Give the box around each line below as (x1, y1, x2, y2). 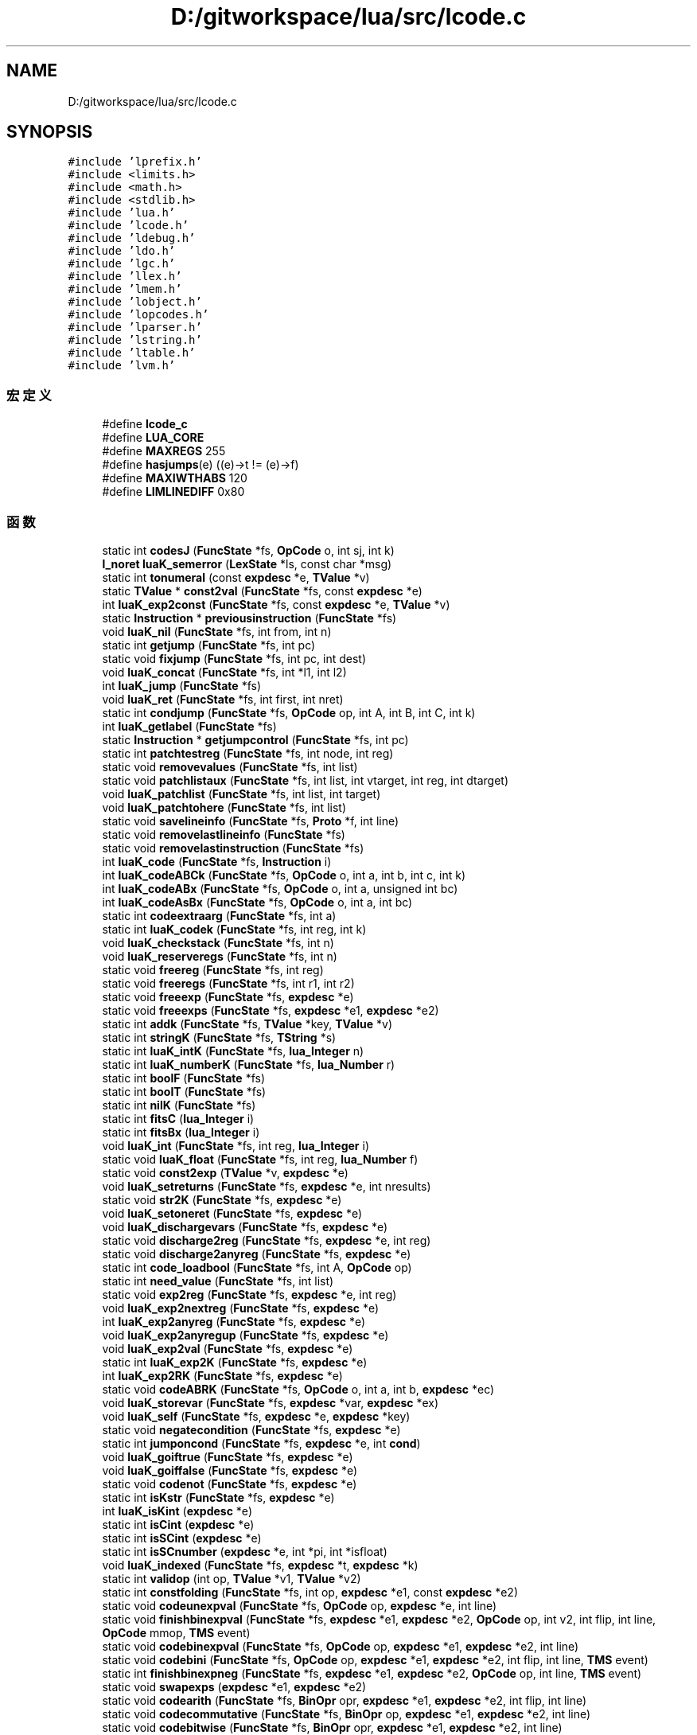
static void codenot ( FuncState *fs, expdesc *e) (102, 1476, 357, 1491)
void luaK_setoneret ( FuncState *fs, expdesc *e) (102, 1206, 363, 1220)
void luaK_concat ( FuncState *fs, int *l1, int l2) (102, 665, 347, 679)
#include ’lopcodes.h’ (68, 308, 209, 322)
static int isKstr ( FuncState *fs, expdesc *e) (102, 1490, 335, 1504)
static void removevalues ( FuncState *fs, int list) (102, 759, 358, 774)
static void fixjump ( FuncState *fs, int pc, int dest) (102, 651, 366, 665)
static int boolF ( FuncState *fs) (102, 1070, 266, 1085)
